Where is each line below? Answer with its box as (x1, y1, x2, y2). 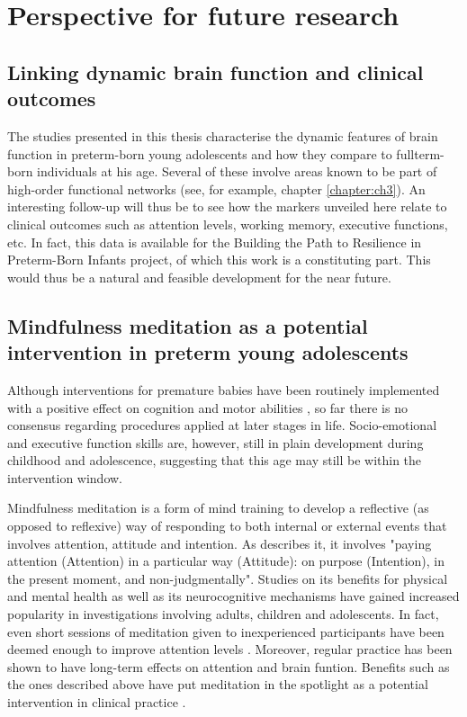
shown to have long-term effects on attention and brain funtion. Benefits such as (7, 657, 450, 676)
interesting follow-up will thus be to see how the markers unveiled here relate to (7, 197, 447, 216)
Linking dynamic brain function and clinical (7, 58, 424, 85)
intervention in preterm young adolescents (7, 338, 409, 366)
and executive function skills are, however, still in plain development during (7, 433, 424, 452)
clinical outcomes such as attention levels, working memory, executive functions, (7, 214, 448, 233)
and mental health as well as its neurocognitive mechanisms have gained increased (7, 587, 460, 605)
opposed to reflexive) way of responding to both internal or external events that (7, 516, 447, 535)
